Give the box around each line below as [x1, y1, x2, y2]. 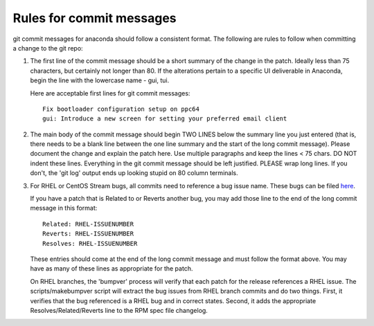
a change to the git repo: [12, 44, 83, 52]
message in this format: [30, 204, 98, 212]
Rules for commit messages [12, 10, 177, 26]
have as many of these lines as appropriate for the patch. [30, 264, 193, 273]
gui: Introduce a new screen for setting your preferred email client [42, 115, 287, 123]
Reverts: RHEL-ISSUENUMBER [42, 230, 134, 238]
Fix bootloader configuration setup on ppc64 [42, 105, 200, 113]
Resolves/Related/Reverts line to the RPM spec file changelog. [30, 306, 208, 314]
